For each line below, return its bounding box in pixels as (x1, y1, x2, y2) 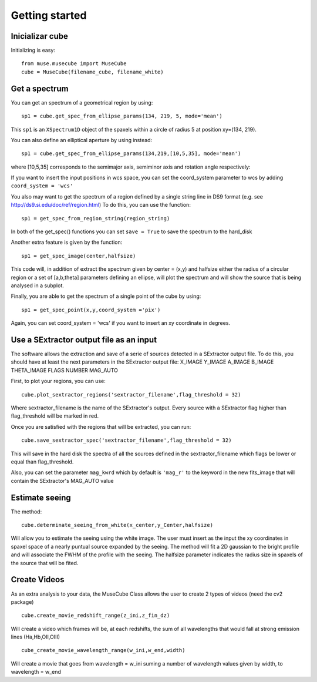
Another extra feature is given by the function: (11, 238, 123, 246)
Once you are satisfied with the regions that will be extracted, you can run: (11, 423, 191, 430)
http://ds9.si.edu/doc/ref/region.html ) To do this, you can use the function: (11, 201, 191, 209)
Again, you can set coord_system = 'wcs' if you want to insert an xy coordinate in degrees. (11, 320, 231, 327)
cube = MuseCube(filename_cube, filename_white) (21, 68, 164, 75)
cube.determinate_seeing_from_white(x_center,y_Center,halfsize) (21, 522, 214, 529)
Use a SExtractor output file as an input (11, 335, 157, 345)
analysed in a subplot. (11, 282, 64, 289)
